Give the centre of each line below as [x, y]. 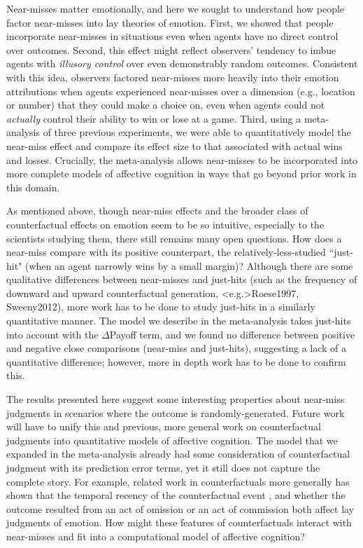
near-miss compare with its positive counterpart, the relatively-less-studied [166, 252]
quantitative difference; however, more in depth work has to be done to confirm [176, 361]
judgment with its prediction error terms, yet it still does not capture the [163, 467]
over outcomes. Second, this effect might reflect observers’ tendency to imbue [171, 49]
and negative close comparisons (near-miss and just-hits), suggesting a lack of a [177, 348]
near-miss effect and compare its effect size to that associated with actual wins [175, 145]
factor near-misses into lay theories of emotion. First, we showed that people [170, 22]
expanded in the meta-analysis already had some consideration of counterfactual [178, 454]
